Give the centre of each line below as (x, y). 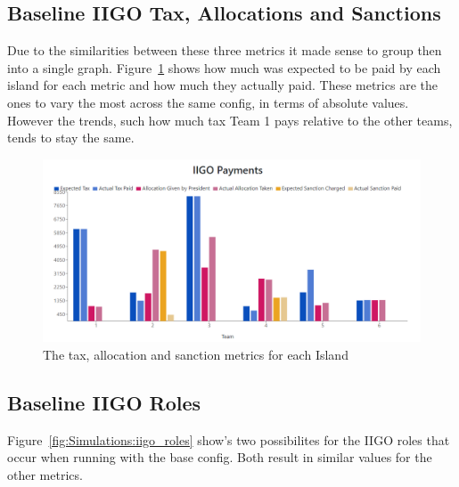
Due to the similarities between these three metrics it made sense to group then (225, 50)
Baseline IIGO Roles (104, 402)
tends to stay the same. (71, 138)
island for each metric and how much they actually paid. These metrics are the (222, 85)
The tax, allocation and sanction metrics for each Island (196, 354)
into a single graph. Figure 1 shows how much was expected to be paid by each (224, 67)
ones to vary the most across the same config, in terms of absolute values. (208, 102)
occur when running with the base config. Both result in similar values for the (220, 457)
